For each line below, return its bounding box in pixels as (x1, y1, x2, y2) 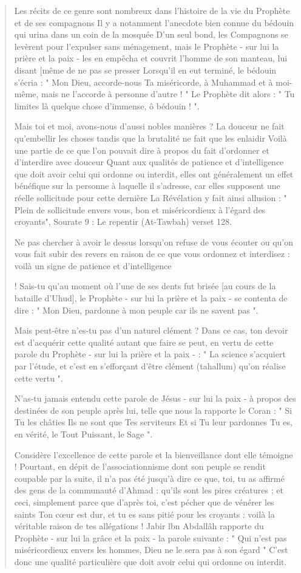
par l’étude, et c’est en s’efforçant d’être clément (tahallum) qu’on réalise (14, 360, 286, 372)
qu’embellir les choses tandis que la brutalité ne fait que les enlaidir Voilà (14, 131, 287, 144)
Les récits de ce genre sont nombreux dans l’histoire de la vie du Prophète (14, 4, 290, 16)
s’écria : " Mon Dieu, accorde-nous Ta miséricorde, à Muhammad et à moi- (14, 75, 293, 88)
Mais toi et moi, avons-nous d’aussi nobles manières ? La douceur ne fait (14, 120, 285, 132)
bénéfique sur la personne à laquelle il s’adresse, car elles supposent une (14, 179, 280, 192)
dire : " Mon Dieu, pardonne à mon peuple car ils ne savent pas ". (14, 303, 259, 316)
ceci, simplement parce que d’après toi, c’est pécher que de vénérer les (14, 495, 274, 508)
